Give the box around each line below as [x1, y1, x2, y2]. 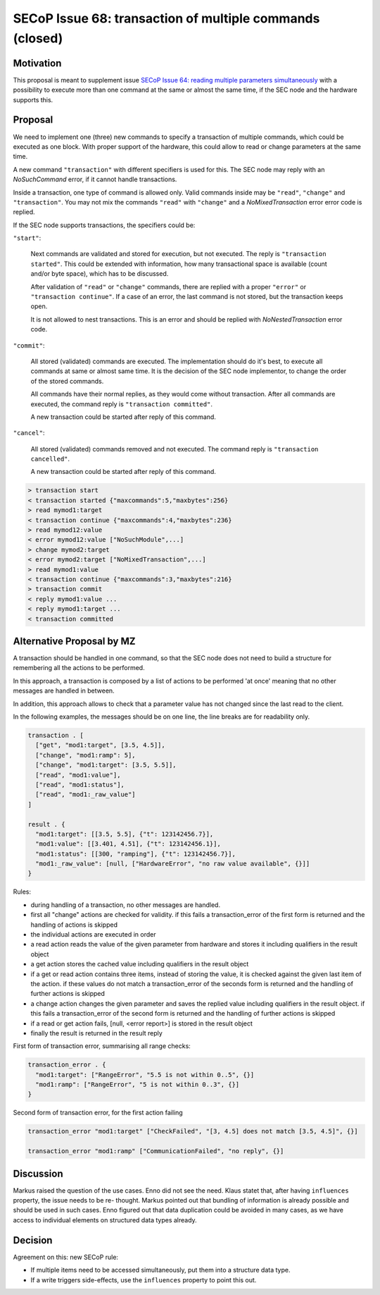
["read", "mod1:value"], [35, 771, 121, 779]
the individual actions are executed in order [30, 930, 156, 938]
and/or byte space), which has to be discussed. [30, 269, 169, 278]
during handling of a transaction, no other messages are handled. [30, 900, 221, 909]
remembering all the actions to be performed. [13, 664, 145, 672]
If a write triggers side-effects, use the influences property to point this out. [30, 1275, 257, 1284]
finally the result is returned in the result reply [30, 1028, 163, 1037]
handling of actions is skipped [30, 920, 118, 929]
